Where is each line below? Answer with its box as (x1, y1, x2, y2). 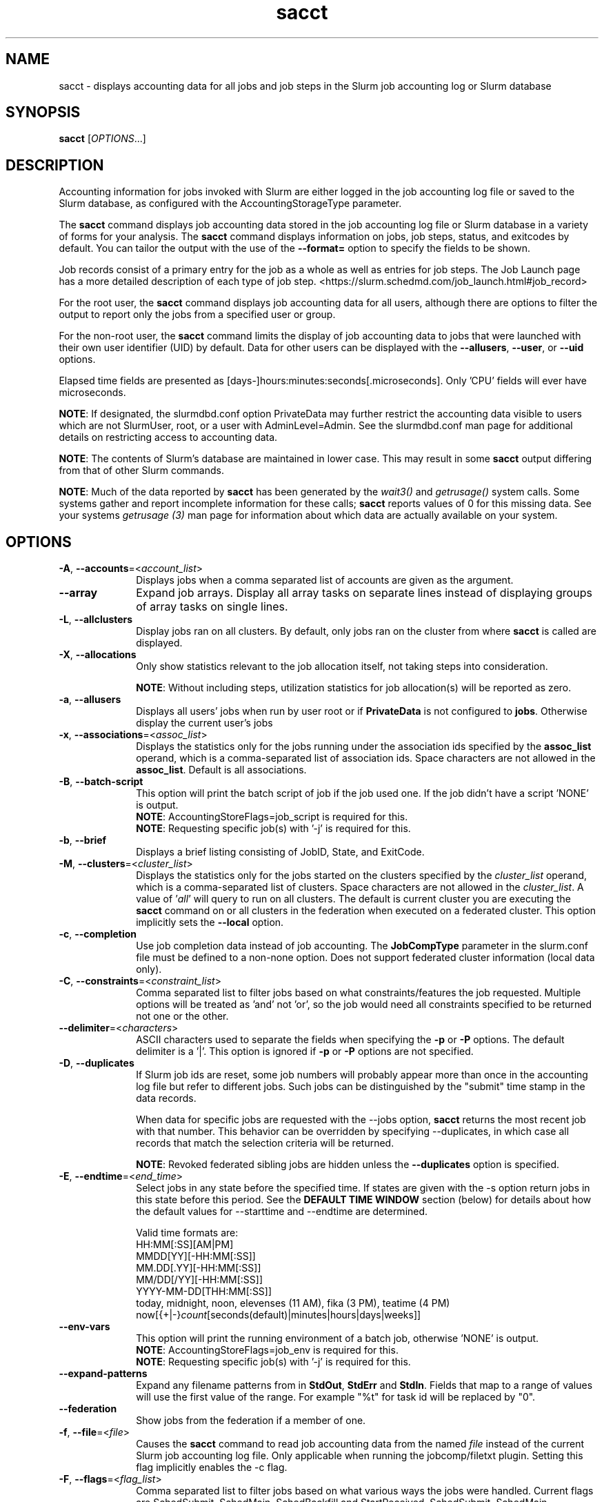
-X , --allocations (59, 649, 137, 661)
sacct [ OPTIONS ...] (59, 132, 146, 145)
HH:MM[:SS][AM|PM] (136, 1238, 234, 1251)
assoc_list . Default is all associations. (136, 764, 307, 776)
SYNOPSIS (6, 103, 81, 121)
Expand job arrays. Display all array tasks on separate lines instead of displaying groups (136, 586, 592, 600)
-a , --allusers (59, 693, 121, 706)
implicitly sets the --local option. (136, 916, 284, 929)
